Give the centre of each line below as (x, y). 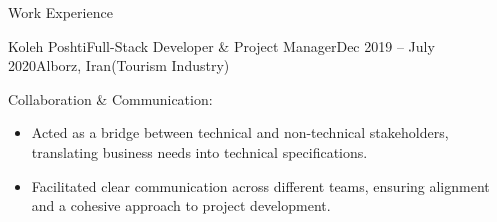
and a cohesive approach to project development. (181, 205)
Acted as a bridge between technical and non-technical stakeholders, (240, 132)
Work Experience (60, 12)
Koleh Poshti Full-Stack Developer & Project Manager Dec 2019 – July (221, 45)
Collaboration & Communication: (110, 98)
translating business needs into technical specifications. (199, 151)
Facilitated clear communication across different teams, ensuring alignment (260, 185)
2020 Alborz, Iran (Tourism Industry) (119, 65)
